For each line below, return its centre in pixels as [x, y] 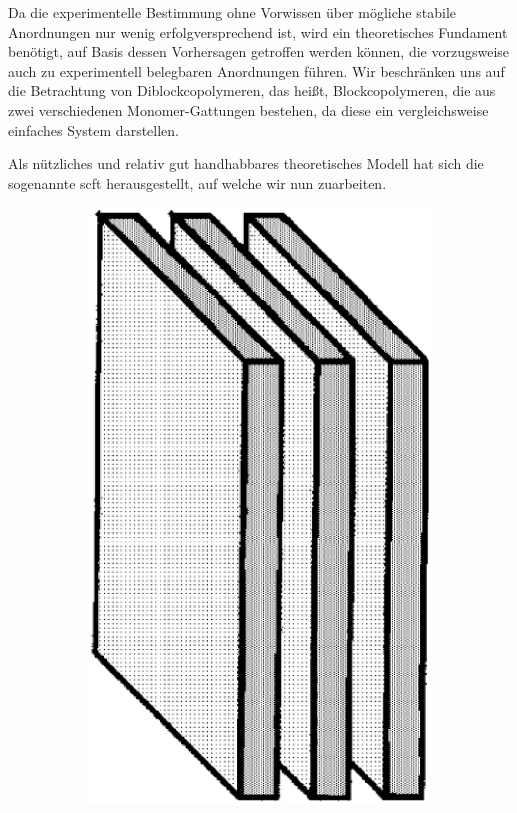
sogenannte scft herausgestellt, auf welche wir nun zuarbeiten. [197, 182]
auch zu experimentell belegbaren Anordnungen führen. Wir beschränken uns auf [256, 70]
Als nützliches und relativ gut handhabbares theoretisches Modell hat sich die [246, 163]
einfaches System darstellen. [93, 129]
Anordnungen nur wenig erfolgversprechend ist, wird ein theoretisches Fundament [258, 31]
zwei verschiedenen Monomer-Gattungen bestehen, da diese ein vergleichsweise [248, 109]
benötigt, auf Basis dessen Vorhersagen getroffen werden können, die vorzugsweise [259, 51]
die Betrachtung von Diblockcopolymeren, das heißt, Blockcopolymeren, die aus [252, 90]
